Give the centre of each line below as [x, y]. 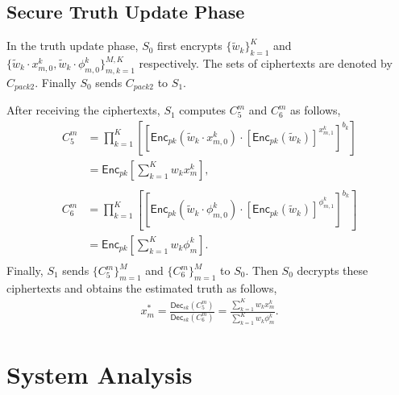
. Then [262, 270]
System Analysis [100, 374]
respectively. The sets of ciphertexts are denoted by [266, 63]
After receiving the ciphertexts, [83, 110]
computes [202, 110]
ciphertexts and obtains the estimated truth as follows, [142, 287]
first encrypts [190, 46]
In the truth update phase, [73, 46]
